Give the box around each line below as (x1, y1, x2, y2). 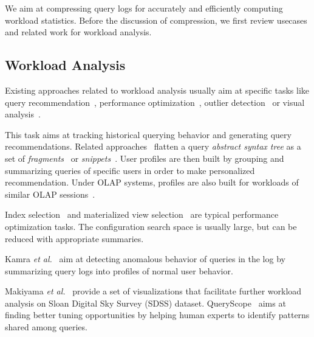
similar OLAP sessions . (5, 187, 95, 200)
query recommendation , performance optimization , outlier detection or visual (5, 96, 305, 108)
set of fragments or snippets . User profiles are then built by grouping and (5, 151, 284, 164)
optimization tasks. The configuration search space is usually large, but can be (5, 220, 297, 232)
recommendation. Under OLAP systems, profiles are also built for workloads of (5, 176, 299, 189)
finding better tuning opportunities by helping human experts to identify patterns (5, 308, 310, 321)
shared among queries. (5, 321, 87, 333)
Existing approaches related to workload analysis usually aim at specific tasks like (5, 83, 310, 96)
